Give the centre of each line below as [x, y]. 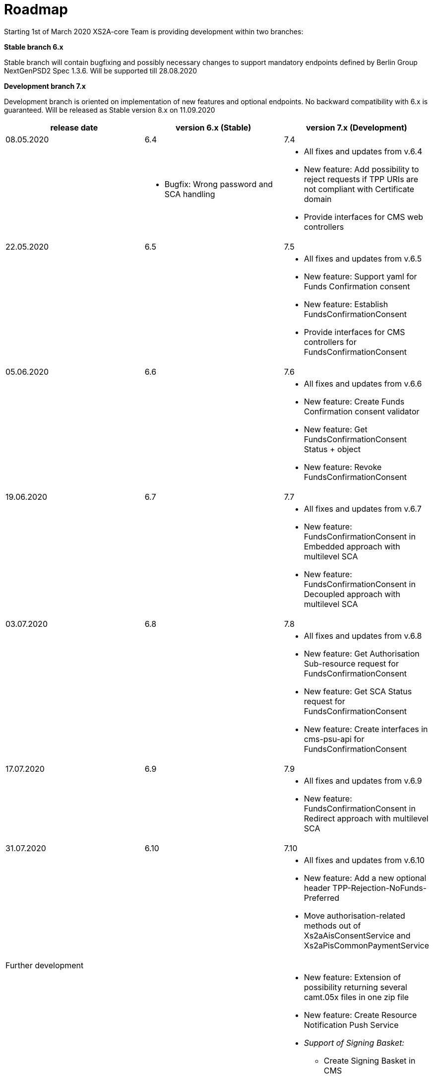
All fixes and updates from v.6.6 [363, 383]
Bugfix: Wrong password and [218, 184]
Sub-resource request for [351, 663]
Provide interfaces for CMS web [364, 217]
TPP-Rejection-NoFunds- [380, 888]
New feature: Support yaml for [360, 276]
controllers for [330, 342]
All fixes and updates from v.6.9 [363, 780]
